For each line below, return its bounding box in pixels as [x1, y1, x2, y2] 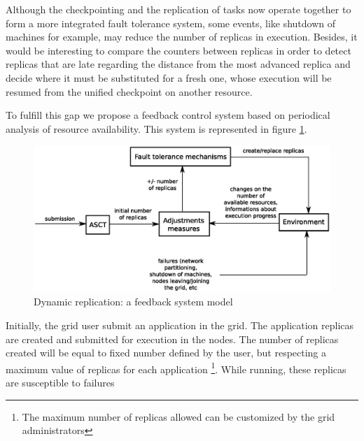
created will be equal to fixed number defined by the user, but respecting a [6, 345, 327, 360]
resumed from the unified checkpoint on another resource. [6, 84, 253, 99]
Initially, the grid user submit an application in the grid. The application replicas [6, 318, 354, 333]
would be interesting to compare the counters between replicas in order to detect [6, 43, 351, 57]
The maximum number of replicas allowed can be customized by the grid [22, 409, 335, 424]
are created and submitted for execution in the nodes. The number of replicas [6, 331, 339, 346]
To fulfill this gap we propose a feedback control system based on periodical [6, 108, 330, 122]
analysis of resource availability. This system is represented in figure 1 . [6, 121, 307, 136]
